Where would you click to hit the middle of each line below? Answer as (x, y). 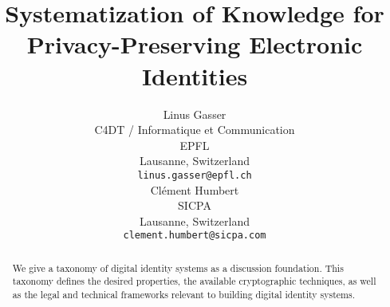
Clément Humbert (195, 189)
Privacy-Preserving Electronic (195, 44)
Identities (195, 75)
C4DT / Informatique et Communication (195, 130)
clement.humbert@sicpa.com (195, 236)
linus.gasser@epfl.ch (195, 175)
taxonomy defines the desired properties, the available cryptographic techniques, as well (194, 281)
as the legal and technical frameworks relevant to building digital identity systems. (183, 295)
